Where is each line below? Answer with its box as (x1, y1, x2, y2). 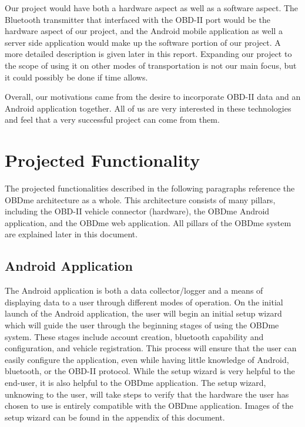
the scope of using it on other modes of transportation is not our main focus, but (5, 59, 297, 71)
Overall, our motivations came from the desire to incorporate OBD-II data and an (5, 90, 301, 103)
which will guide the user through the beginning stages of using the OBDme (5, 319, 279, 331)
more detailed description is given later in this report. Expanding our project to (5, 48, 292, 60)
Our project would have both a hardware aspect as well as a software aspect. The (5, 2, 299, 14)
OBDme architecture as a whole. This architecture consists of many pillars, (5, 193, 276, 206)
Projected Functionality (5, 148, 200, 172)
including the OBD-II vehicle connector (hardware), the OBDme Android (5, 205, 270, 217)
